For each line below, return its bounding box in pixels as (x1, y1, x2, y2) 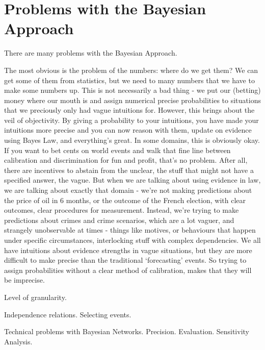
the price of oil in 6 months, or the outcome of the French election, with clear (4, 194, 246, 205)
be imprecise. (4, 274, 45, 285)
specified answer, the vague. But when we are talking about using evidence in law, (4, 174, 261, 185)
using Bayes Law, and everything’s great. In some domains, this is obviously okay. (4, 135, 260, 145)
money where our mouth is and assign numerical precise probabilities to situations (4, 94, 261, 105)
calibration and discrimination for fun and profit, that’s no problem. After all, (4, 155, 248, 165)
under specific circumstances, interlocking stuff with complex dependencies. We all (4, 235, 261, 245)
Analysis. (4, 336, 33, 346)
